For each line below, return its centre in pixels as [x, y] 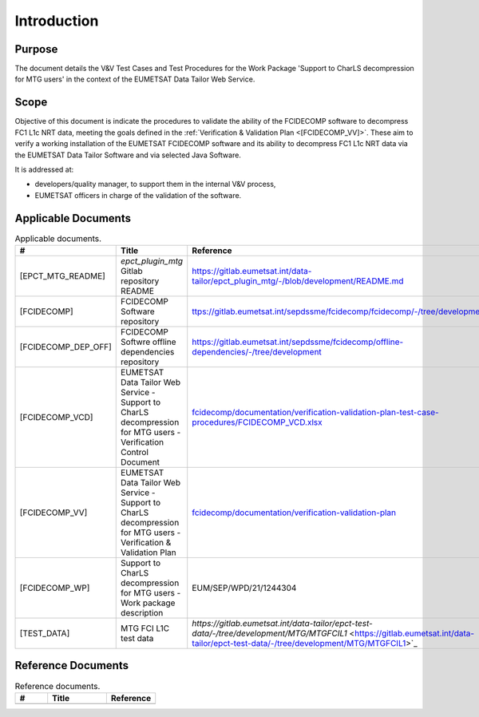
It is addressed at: [44, 169]
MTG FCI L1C [145, 628]
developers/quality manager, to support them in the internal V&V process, [155, 184]
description [142, 612]
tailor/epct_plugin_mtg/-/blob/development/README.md [298, 281]
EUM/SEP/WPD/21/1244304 [244, 588]
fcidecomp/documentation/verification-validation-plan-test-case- [315, 412]
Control [135, 452]
